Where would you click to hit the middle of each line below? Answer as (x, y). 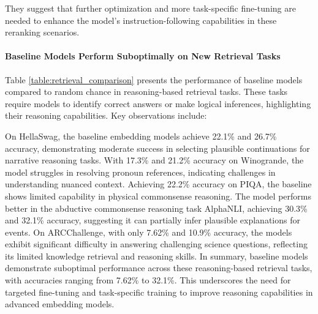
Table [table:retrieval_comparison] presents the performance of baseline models (154, 79)
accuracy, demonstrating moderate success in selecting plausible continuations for (157, 148)
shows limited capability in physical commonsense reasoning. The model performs (158, 196)
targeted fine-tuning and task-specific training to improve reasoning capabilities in (159, 292)
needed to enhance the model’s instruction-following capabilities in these (141, 20)
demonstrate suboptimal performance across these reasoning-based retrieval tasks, (159, 268)
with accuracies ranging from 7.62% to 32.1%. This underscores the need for (148, 280)
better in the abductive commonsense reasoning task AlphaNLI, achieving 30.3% (156, 208)
